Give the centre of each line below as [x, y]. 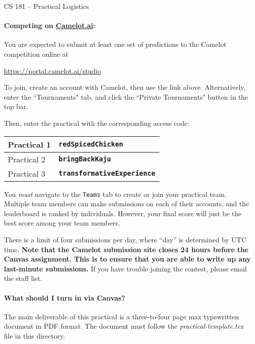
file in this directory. [34, 335]
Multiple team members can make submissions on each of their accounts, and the [127, 204]
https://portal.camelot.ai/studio [53, 70]
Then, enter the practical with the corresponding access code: [97, 123]
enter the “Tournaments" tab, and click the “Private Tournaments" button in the [126, 96]
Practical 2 [27, 159]
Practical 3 [27, 173]
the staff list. [23, 278]
